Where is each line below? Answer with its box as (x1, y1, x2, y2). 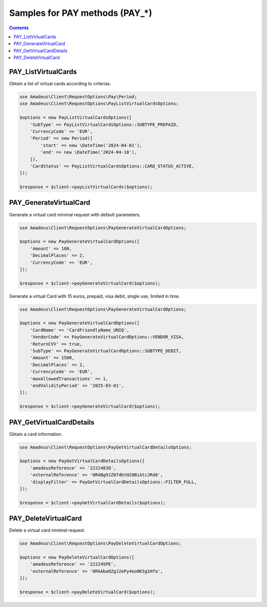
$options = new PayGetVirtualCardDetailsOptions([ (19, 458, 145, 464)
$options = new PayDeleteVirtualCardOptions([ (19, 554, 134, 560)
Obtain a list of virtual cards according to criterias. (9, 81, 111, 87)
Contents (9, 25, 29, 31)
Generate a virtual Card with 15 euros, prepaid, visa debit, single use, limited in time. (9, 293, 180, 299)
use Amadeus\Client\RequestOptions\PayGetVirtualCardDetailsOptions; (19, 444, 192, 450)
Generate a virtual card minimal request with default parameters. (9, 211, 141, 218)
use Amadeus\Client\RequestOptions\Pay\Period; (19, 94, 137, 99)
